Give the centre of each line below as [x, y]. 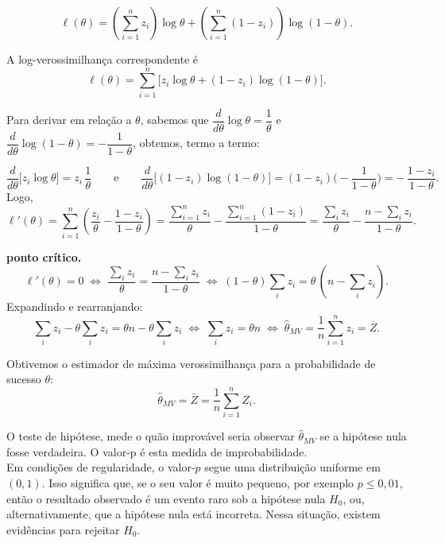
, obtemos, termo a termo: [196, 143]
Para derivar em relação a [69, 120]
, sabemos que [174, 120]
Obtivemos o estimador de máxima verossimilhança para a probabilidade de [191, 363]
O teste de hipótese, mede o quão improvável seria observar [151, 436]
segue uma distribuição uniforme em [292, 467]
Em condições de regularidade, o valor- [101, 467]
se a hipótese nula [363, 436]
